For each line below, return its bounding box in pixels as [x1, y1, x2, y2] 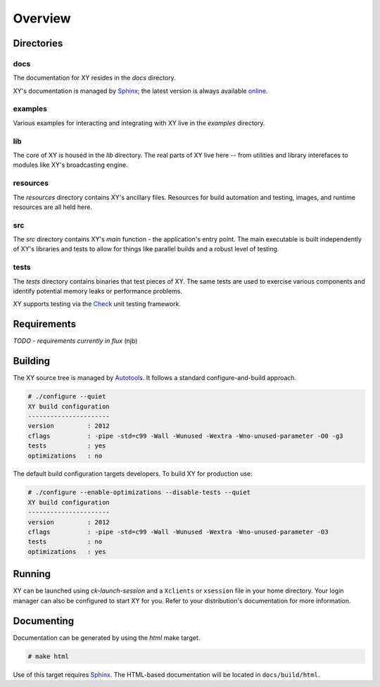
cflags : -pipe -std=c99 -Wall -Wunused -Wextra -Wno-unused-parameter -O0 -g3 [27, 431, 344, 440]
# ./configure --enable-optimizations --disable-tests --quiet [27, 489, 251, 496]
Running [13, 568, 51, 580]
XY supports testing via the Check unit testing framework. [13, 300, 182, 308]
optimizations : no [27, 451, 103, 460]
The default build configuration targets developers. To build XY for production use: [13, 469, 253, 478]
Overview [13, 11, 71, 26]
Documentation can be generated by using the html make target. [13, 634, 201, 642]
